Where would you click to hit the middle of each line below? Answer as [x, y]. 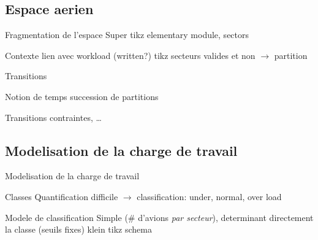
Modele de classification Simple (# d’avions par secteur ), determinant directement [159, 217]
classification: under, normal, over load [209, 196]
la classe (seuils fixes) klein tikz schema [78, 229]
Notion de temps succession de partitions [82, 96]
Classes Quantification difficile [62, 196]
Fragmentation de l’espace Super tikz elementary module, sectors [127, 35]
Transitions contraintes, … [53, 117]
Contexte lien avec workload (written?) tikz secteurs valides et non [130, 55]
